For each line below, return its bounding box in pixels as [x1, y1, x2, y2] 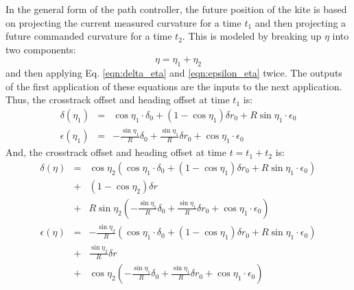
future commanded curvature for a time [5, 29, 172, 43]
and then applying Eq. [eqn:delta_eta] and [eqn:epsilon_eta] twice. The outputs [5, 66, 342, 80]
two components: [5, 42, 76, 56]
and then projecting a [255, 15, 346, 29]
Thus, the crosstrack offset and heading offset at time [5, 92, 230, 107]
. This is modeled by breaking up [182, 29, 322, 43]
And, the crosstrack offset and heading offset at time [5, 145, 226, 159]
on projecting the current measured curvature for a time [5, 15, 241, 29]
